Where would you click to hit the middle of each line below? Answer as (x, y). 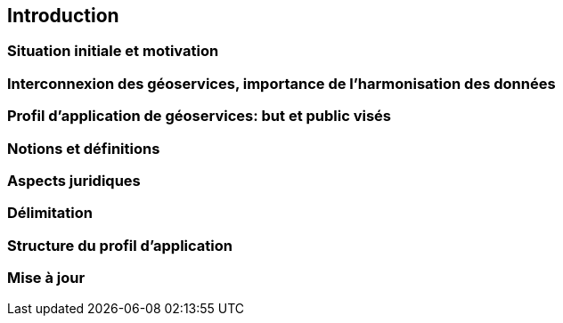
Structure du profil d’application (120, 245)
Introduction (63, 16)
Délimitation (50, 213)
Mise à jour (46, 278)
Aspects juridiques (74, 180)
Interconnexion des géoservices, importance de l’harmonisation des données (281, 83)
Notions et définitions (84, 148)
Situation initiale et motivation (113, 51)
